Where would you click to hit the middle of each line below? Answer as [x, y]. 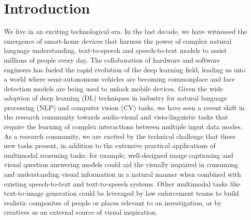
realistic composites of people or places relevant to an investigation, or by [113, 202]
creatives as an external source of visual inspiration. [81, 212]
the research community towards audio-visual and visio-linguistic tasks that [116, 117]
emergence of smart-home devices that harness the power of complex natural [118, 41]
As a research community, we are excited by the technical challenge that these [120, 136]
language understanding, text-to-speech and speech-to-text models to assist [115, 50]
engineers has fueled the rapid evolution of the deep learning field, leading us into [125, 69]
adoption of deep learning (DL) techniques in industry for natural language [116, 98]
